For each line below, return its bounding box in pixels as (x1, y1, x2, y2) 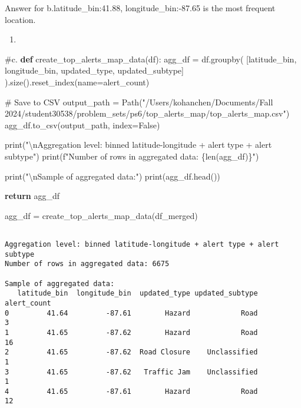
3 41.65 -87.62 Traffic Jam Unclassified (5, 367, 258, 376)
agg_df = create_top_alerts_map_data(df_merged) (5, 209, 198, 221)
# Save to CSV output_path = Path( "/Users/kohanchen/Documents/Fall (5, 95, 273, 108)
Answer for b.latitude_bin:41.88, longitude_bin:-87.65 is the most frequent (5, 2, 276, 14)
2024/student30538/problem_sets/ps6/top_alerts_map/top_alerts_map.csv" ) (5, 107, 290, 120)
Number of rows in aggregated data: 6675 (5, 260, 170, 268)
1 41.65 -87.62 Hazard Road (5, 328, 258, 337)
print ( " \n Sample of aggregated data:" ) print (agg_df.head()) (5, 170, 220, 182)
